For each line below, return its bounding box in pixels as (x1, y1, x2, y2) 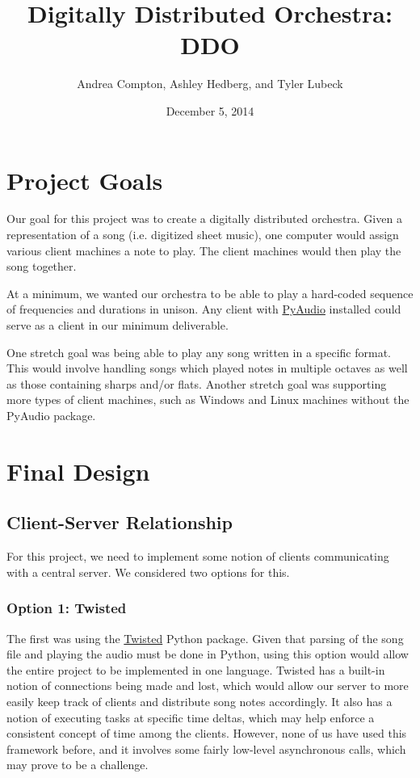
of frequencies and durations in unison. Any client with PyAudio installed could (6, 301, 401, 318)
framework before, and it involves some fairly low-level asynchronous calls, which (6, 740, 406, 757)
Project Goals (6, 163, 163, 196)
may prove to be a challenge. (6, 756, 149, 773)
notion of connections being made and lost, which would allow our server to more (6, 677, 409, 694)
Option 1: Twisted (6, 598, 127, 618)
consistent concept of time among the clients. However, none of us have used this (6, 725, 407, 742)
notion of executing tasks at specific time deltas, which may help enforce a (6, 709, 375, 725)
